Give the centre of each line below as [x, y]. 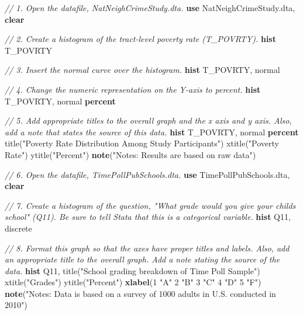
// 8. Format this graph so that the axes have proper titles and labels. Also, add [147, 248]
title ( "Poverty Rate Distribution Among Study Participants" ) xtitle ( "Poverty [142, 143]
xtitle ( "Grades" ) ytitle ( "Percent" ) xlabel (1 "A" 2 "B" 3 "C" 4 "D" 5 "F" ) [133, 282]
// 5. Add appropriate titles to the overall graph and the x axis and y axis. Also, [148, 120]
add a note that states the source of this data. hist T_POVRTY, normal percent [152, 132]
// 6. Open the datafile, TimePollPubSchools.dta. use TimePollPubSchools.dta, [147, 174]
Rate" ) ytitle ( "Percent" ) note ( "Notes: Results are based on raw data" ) [130, 154]
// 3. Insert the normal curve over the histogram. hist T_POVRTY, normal [142, 70]
